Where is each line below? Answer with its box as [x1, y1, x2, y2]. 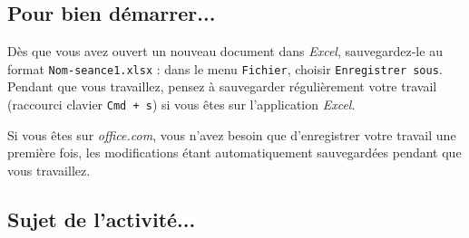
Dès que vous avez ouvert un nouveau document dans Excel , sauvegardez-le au [7, 42, 443, 61]
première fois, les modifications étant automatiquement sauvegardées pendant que [7, 143, 462, 162]
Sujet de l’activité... [7, 205, 196, 233]
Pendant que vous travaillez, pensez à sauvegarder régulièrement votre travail [7, 77, 437, 96]
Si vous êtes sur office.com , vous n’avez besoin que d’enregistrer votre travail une [7, 125, 456, 144]
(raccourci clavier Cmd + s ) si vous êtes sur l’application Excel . [7, 95, 356, 114]
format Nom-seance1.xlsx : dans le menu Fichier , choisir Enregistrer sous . [7, 59, 443, 78]
